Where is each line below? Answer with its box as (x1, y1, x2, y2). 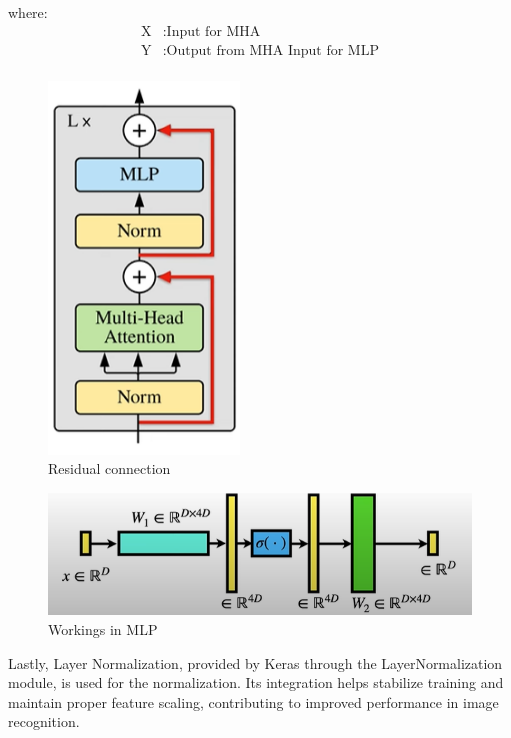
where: (8, 2, 48, 22)
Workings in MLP (48, 618, 158, 639)
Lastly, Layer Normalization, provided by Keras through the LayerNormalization (8, 652, 503, 673)
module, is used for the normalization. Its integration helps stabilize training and (8, 672, 504, 693)
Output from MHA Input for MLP (166, 43, 379, 58)
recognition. (8, 711, 80, 732)
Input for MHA (166, 24, 261, 39)
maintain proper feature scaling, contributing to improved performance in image (8, 691, 499, 712)
